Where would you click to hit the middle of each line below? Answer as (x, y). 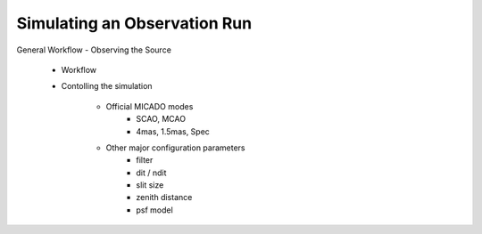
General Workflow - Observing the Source (94, 50)
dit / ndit (151, 173)
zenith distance (164, 198)
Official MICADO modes (150, 106)
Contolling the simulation (107, 86)
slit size (150, 185)
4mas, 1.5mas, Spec (173, 131)
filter (145, 160)
